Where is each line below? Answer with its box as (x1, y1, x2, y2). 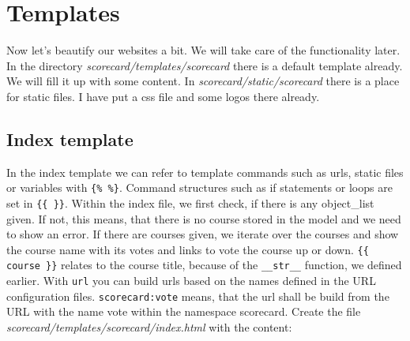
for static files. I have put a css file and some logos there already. (6, 88, 320, 104)
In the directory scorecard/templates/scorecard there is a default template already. (6, 57, 403, 73)
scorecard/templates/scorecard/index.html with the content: (6, 319, 292, 335)
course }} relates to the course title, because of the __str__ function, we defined (6, 257, 402, 273)
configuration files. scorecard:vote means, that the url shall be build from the (6, 287, 389, 304)
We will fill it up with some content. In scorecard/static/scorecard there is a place (6, 73, 400, 89)
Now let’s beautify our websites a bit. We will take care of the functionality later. (6, 42, 401, 58)
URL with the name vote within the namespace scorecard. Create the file (6, 303, 361, 320)
